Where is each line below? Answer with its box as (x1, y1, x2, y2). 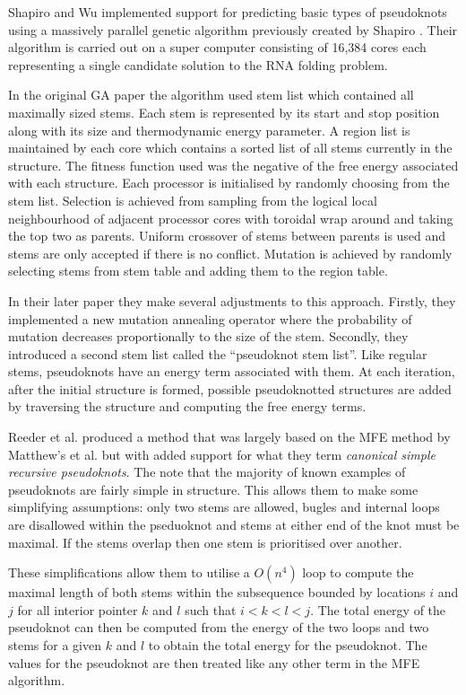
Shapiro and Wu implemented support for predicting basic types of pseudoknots (8, 3, 447, 21)
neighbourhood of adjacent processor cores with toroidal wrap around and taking (8, 208, 453, 227)
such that (185, 600, 237, 619)
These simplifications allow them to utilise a (8, 563, 250, 582)
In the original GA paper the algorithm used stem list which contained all (8, 85, 414, 104)
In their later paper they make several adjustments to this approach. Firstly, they (8, 291, 456, 310)
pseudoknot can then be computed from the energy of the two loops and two (8, 618, 429, 637)
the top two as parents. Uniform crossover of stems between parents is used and (8, 226, 446, 245)
